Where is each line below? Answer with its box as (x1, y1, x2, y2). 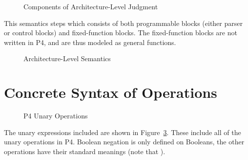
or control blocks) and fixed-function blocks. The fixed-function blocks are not (4, 27, 237, 38)
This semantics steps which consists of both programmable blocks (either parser (4, 18, 243, 28)
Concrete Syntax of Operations (4, 82, 217, 102)
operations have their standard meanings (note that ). (4, 146, 165, 156)
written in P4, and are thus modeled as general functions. (4, 37, 176, 47)
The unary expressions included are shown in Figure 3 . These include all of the (4, 127, 241, 137)
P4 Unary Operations (23, 111, 88, 121)
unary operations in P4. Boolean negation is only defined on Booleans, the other (4, 137, 245, 147)
